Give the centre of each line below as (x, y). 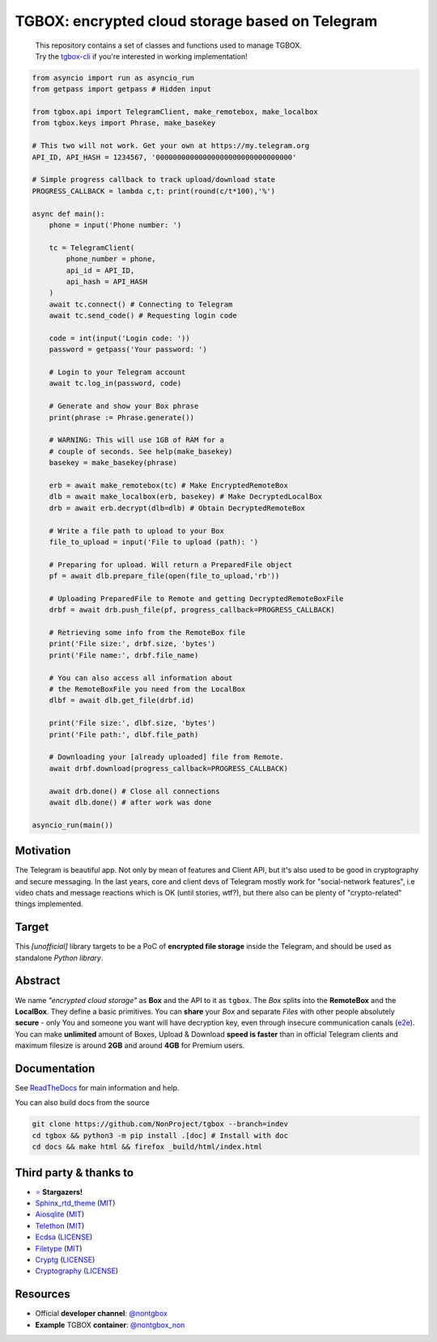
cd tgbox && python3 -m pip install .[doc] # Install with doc (160, 1135)
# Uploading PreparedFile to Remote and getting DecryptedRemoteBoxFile (196, 598)
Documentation (55, 1068)
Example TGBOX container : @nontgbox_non (110, 1325)
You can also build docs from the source (82, 1103)
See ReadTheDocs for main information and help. (97, 1088)
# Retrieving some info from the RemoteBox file (147, 633)
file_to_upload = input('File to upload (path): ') (154, 542)
